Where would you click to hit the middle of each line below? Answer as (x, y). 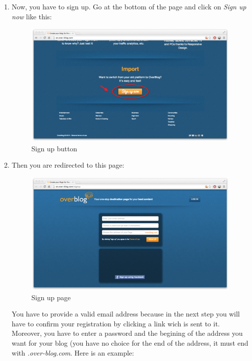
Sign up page (51, 297)
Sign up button (54, 148)
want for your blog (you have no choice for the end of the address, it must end (130, 342)
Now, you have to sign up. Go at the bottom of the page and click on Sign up (129, 6)
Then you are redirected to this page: (68, 165)
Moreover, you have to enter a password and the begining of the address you (127, 333)
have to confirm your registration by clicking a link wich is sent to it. (116, 323)
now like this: (32, 16)
